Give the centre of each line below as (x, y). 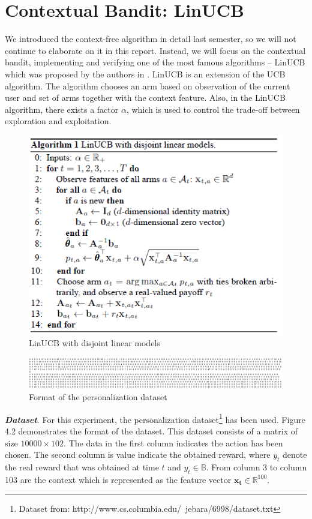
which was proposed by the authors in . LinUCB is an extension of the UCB (145, 73)
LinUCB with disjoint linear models (94, 343)
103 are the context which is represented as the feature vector (118, 479)
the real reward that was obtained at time (82, 466)
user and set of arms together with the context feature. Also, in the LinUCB (145, 97)
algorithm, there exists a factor (62, 109)
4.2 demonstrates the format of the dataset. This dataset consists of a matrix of (151, 430)
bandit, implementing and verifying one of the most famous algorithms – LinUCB (155, 62)
